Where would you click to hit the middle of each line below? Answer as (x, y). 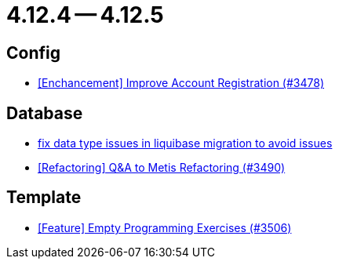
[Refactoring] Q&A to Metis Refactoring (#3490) (162, 168)
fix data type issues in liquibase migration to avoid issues (185, 143)
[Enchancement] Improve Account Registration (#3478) (181, 83)
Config (33, 53)
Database (45, 113)
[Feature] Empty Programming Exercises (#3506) (165, 227)
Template (44, 198)
